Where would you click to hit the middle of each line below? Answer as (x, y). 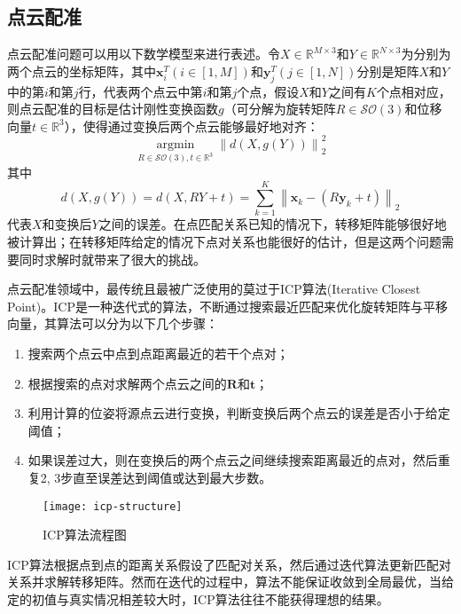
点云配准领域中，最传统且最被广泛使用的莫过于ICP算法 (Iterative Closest (214, 289)
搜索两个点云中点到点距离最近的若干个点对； (158, 353)
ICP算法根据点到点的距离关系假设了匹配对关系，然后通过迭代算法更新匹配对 (229, 564)
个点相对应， (414, 91)
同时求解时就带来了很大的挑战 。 (112, 259)
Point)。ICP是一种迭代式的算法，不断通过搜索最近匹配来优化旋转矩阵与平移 (228, 306)
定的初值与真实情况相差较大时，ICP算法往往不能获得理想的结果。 (198, 599)
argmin (176, 144)
